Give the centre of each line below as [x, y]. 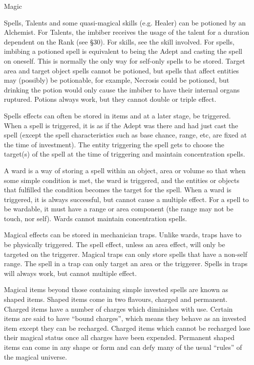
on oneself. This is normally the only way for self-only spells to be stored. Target [125, 60]
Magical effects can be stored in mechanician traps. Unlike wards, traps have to [123, 235]
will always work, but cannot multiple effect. [70, 273]
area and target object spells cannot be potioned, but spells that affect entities [122, 70]
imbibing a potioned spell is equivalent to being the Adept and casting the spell [123, 51]
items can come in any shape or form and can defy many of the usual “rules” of [123, 347]
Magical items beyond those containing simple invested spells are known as [116, 289]
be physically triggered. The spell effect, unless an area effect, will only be [115, 244]
